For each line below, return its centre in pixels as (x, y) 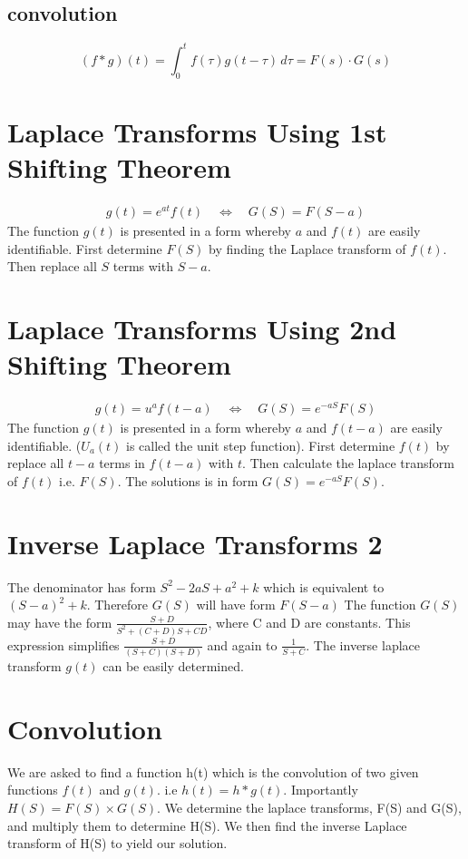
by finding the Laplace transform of (307, 248)
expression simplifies (63, 644)
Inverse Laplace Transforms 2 (195, 543)
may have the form (60, 622)
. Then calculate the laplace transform (348, 463)
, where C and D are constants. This (309, 622)
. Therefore (117, 605)
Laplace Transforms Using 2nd (202, 328)
